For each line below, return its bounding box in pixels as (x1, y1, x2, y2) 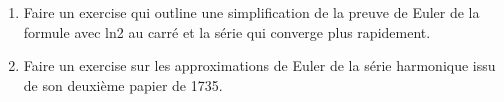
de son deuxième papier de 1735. (23, 74, 223, 95)
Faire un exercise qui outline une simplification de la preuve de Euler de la (23, 2, 480, 22)
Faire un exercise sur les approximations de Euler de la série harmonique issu (23, 55, 496, 76)
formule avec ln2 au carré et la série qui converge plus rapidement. (23, 21, 431, 42)
